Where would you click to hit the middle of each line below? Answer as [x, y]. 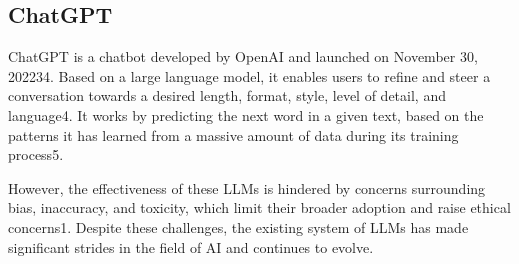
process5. [36, 154]
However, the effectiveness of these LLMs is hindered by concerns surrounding [247, 187]
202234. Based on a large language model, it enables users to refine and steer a [249, 75]
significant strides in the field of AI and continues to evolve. [191, 246]
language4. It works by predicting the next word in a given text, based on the [246, 114]
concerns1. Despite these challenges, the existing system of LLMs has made [238, 226]
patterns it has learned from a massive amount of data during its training [233, 134]
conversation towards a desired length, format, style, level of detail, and [227, 95]
